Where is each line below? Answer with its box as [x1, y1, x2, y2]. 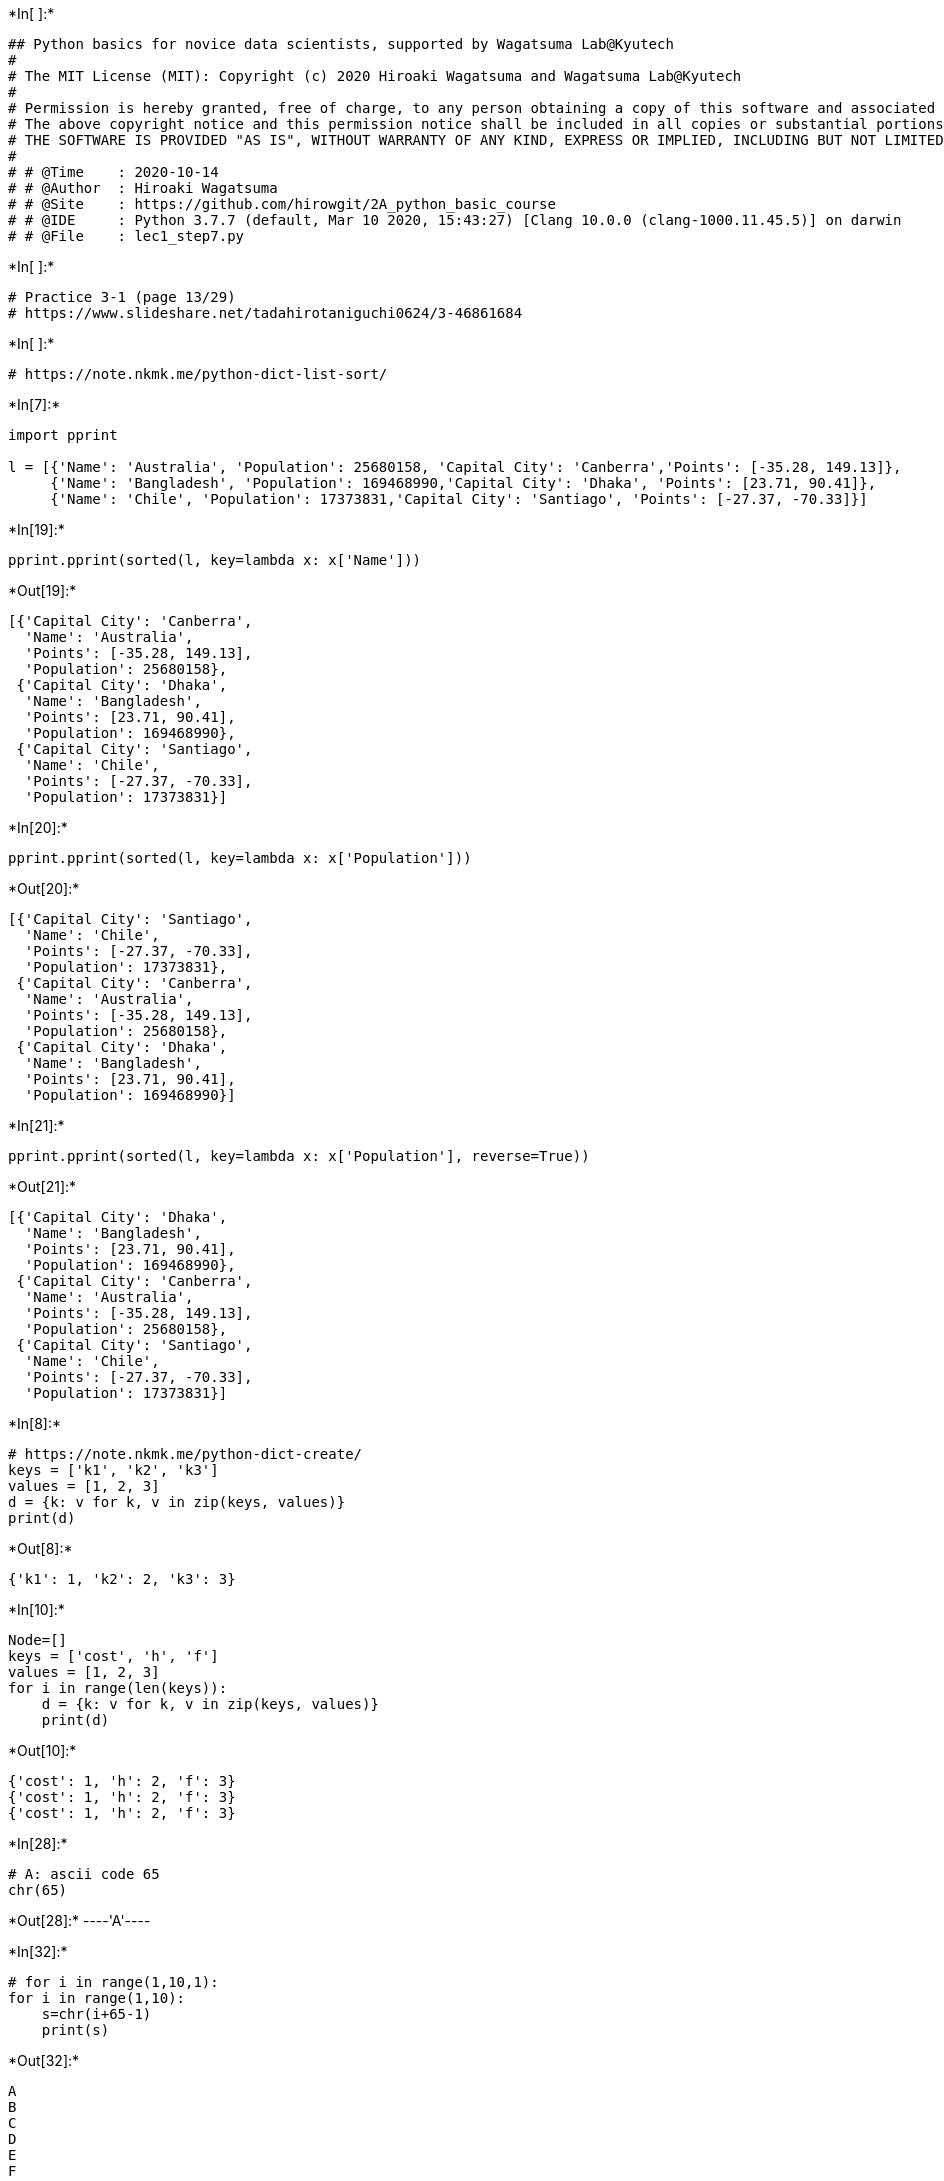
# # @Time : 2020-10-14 [8, 164, 219, 180]
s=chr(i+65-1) [41, 2006, 152, 2022]
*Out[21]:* [8, 1178, 77, 1195]
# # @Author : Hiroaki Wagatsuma [8, 180, 278, 196]
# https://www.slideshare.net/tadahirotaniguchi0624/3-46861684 [8, 305, 523, 321]
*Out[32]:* [8, 2052, 80, 2069]
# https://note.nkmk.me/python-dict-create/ [8, 1446, 363, 1462]
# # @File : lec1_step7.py [8, 228, 245, 244]
